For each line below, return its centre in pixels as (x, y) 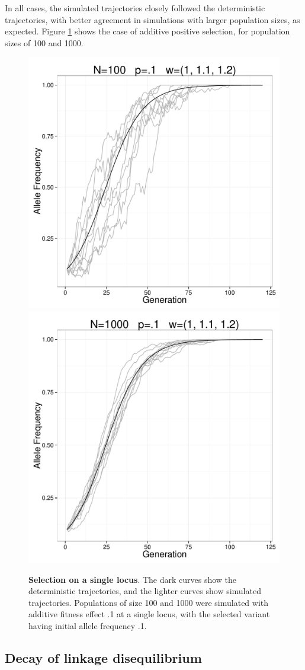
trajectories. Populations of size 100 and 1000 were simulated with (149, 602)
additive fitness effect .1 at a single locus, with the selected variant (149, 614)
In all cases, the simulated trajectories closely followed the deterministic (135, 8)
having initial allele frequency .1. (88, 625)
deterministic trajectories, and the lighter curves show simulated (145, 591)
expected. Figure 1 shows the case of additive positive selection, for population (147, 31)
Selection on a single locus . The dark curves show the (133, 579)
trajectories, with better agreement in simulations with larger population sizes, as (152, 19)
